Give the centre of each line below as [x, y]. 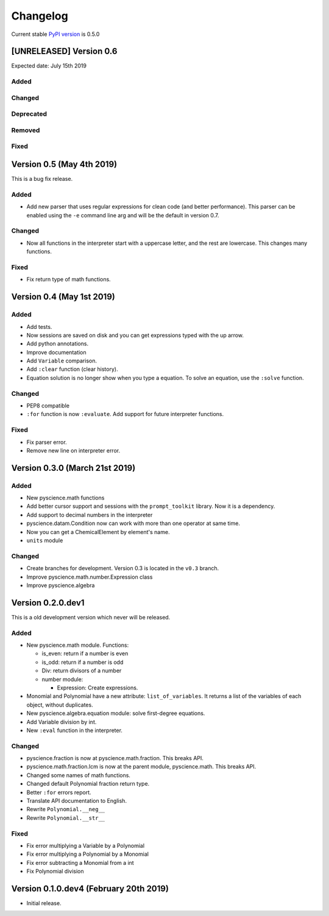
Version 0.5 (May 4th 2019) [64, 164]
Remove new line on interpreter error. [73, 450]
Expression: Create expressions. [97, 688]
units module [45, 541]
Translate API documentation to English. [77, 801]
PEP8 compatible [48, 406]
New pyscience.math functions [65, 498]
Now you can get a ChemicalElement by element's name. [98, 532]
